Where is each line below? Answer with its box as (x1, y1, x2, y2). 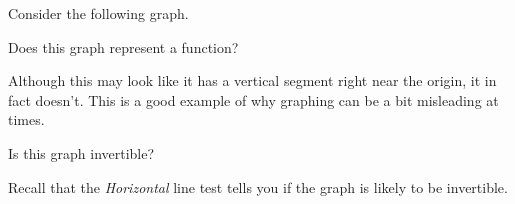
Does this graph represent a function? (8, 36, 239, 57)
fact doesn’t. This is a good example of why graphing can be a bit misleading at (8, 89, 499, 110)
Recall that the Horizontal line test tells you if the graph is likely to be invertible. (8, 176, 508, 197)
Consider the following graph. (8, 3, 189, 23)
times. (8, 109, 45, 130)
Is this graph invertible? (8, 142, 155, 163)
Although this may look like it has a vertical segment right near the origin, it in (8, 70, 497, 91)
